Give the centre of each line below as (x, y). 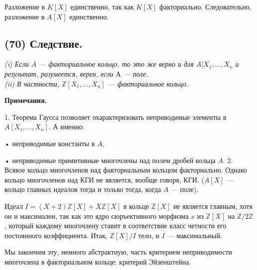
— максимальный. (194, 235)
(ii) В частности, (32, 83)
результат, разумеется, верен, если (59, 73)
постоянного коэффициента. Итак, (56, 235)
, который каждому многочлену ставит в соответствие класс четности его (116, 225)
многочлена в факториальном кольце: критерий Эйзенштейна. (98, 261)
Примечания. (26, 100)
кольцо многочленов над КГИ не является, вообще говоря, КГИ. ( (104, 179)
